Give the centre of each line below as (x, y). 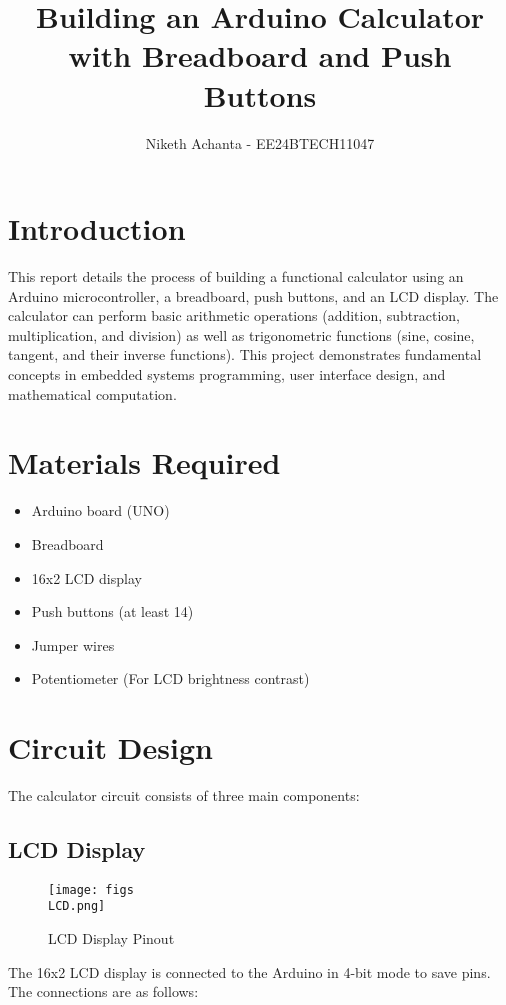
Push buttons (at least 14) (112, 611)
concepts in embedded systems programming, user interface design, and (227, 374)
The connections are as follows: (103, 991)
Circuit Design (110, 747)
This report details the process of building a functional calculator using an (236, 276)
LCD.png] (77, 906)
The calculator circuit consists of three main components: (184, 795)
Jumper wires (73, 644)
